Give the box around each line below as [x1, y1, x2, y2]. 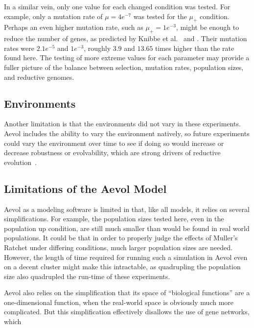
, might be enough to [176, 22, 239, 32]
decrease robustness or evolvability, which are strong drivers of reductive [4, 147, 221, 158]
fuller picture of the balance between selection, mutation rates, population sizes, [4, 62, 244, 72]
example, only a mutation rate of [4, 11, 103, 21]
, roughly [84, 43, 111, 53]
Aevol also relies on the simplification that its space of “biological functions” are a [4, 287, 250, 298]
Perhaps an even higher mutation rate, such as [4, 22, 143, 32]
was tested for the [133, 11, 187, 21]
